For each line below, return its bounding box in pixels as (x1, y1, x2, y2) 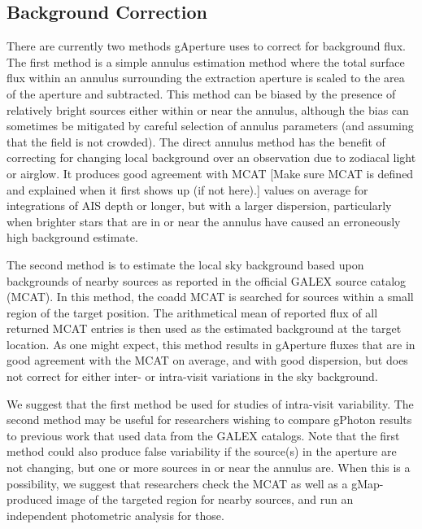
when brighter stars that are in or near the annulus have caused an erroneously (7, 212, 401, 230)
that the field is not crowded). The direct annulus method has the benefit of (7, 133, 385, 150)
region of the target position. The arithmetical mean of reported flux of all (7, 304, 378, 321)
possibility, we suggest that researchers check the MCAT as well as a (7, 474, 348, 492)
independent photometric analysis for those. (7, 506, 224, 523)
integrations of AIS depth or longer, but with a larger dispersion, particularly (7, 197, 392, 214)
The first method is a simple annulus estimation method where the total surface (7, 53, 405, 70)
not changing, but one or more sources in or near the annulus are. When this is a (7, 459, 411, 476)
